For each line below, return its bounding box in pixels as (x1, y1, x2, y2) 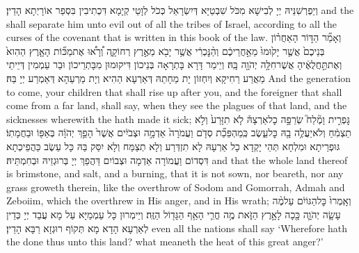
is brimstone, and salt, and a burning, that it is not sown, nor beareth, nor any (6, 166, 344, 181)
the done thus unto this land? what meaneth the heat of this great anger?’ (6, 234, 324, 249)
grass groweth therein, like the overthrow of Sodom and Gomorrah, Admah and (6, 179, 345, 194)
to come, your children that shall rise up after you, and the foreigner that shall (6, 84, 342, 99)
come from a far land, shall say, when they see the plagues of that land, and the (6, 98, 347, 113)
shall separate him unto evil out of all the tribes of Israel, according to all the (6, 16, 337, 31)
